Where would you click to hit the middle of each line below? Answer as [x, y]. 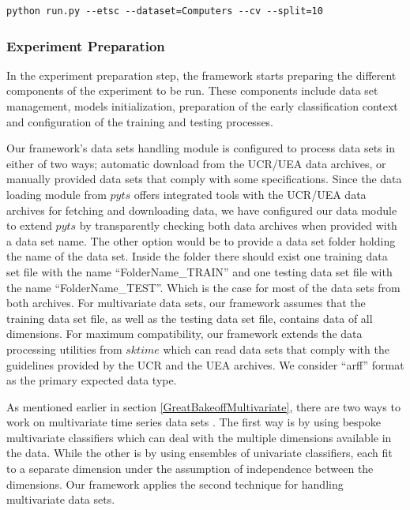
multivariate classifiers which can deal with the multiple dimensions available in [199, 437]
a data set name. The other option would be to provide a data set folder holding [201, 240]
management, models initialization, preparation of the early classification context [202, 106]
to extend [29, 225]
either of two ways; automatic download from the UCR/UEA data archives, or [196, 163]
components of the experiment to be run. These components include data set [192, 90]
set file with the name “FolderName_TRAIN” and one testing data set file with [199, 271]
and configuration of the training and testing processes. [140, 121]
